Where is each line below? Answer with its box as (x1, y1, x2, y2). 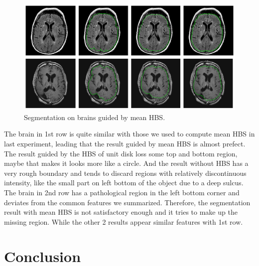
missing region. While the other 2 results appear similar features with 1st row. (4, 216, 243, 227)
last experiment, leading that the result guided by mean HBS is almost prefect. (4, 138, 246, 149)
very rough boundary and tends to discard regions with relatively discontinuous (4, 167, 247, 178)
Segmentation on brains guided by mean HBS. (24, 112, 165, 122)
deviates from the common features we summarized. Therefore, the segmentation (4, 197, 251, 207)
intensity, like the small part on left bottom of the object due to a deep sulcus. (4, 177, 244, 188)
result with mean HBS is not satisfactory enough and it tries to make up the (4, 207, 238, 217)
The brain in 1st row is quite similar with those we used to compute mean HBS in (4, 129, 255, 139)
